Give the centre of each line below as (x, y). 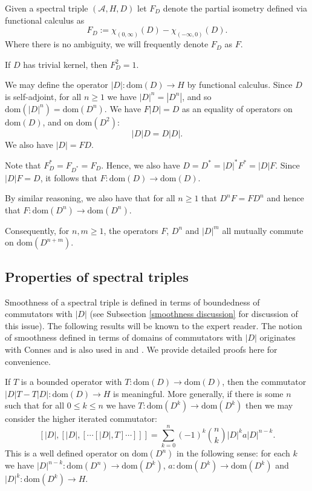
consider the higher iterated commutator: (81, 419)
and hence (285, 198)
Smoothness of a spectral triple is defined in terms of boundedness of (132, 302)
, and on (58, 122)
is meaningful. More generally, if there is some (198, 393)
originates (278, 337)
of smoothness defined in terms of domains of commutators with (124, 337)
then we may (269, 405)
